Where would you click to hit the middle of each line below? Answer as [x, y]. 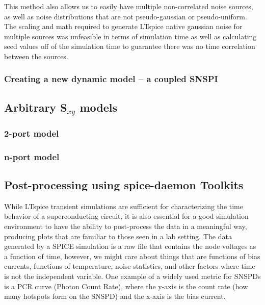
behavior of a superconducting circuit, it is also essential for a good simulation [126, 216]
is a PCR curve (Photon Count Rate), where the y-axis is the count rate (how [126, 286]
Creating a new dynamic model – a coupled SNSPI [111, 79]
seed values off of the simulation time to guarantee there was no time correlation [130, 46]
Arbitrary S [36, 107]
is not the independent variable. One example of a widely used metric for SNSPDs [132, 276]
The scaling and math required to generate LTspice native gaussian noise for [123, 26]
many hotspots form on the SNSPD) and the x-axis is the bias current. [115, 296]
